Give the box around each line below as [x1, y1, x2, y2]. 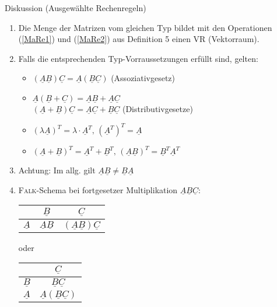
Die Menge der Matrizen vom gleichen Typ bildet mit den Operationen [18, 21, 272, 33]
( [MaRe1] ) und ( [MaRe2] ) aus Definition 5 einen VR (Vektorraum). [18, 33, 260, 45]
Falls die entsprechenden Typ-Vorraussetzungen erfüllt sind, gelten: [18, 52, 258, 64]
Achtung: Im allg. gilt [18, 164, 96, 176]
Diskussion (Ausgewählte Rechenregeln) [5, 2, 146, 13]
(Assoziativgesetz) [111, 72, 176, 84]
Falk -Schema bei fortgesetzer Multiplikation [18, 183, 178, 196]
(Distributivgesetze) [122, 102, 193, 114]
